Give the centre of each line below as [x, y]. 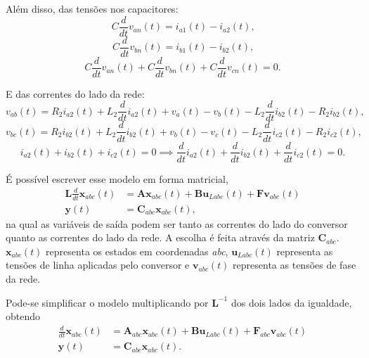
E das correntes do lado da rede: [75, 93]
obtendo [23, 316]
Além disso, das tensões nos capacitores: [92, 8]
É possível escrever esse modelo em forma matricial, [117, 178]
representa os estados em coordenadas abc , [137, 251]
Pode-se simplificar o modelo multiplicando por [107, 302]
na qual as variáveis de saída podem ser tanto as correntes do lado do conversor [177, 223]
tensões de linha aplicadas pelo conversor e [98, 265]
